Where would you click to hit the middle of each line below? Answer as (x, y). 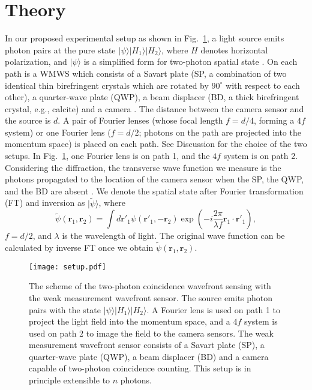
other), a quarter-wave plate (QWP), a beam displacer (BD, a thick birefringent (152, 97)
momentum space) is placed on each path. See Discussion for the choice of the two (156, 144)
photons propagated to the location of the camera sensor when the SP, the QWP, (154, 179)
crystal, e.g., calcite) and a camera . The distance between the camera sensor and (154, 108)
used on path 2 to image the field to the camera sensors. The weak (151, 333)
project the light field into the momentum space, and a (130, 321)
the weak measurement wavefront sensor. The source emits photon (151, 297)
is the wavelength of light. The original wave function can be (173, 235)
